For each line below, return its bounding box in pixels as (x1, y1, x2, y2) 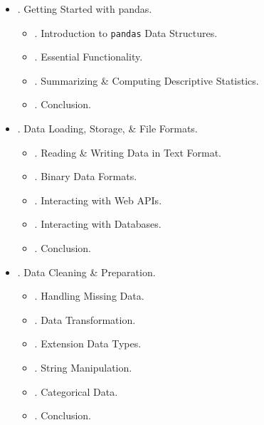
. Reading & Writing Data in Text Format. (34, 145, 222, 159)
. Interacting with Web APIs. (34, 192, 162, 207)
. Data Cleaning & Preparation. (17, 264, 156, 279)
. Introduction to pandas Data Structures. (34, 25, 218, 40)
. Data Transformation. (34, 312, 136, 327)
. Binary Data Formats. (34, 169, 137, 184)
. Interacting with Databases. (34, 216, 162, 231)
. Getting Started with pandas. (17, 1, 152, 16)
